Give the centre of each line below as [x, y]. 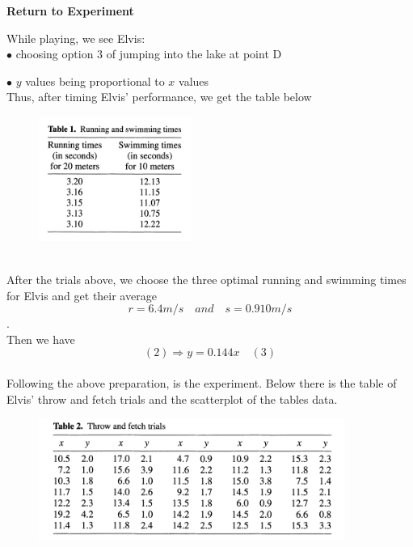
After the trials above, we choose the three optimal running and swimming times [206, 279]
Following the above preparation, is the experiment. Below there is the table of [202, 382]
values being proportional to [95, 81]
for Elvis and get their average [82, 295]
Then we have [41, 339]
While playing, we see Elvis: [76, 38]
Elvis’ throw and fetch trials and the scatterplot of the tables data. [172, 399]
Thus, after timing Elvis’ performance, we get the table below [159, 97]
